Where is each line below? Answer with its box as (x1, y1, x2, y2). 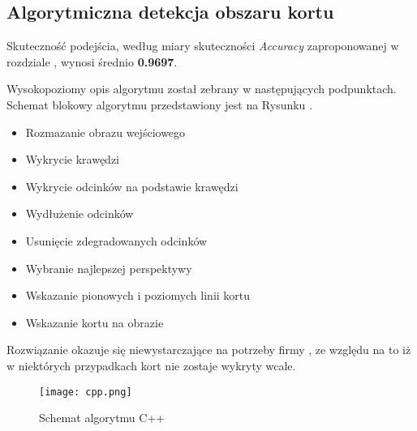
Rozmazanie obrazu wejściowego (25, 123, 186, 140)
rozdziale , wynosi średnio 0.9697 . (6, 53, 178, 70)
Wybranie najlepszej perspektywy (25, 259, 192, 276)
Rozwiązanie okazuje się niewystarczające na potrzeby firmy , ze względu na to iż (6, 341, 411, 358)
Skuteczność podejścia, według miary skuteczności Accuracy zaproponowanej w (6, 37, 399, 54)
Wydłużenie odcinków (25, 205, 134, 222)
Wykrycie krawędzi (25, 151, 119, 168)
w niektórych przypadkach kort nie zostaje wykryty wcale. (6, 356, 296, 373)
